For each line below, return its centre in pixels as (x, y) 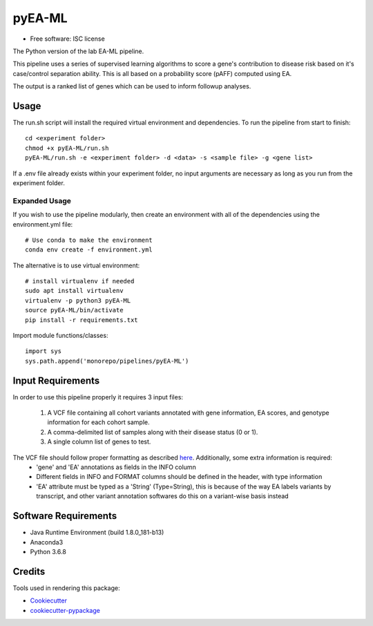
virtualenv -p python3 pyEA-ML (78, 300)
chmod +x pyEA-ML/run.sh (67, 148)
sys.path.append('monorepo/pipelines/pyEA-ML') (107, 361)
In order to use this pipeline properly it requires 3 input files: (98, 397)
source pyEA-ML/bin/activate (74, 310)
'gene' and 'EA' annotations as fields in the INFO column (116, 467)
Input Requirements (56, 380)
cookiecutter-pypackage (65, 610)
